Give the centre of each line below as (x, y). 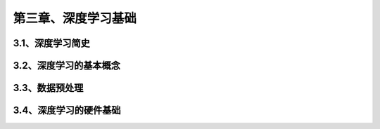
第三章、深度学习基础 (75, 18)
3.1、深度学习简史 (52, 43)
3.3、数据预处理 (48, 88)
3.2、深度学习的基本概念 (67, 66)
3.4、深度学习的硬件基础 (67, 110)
